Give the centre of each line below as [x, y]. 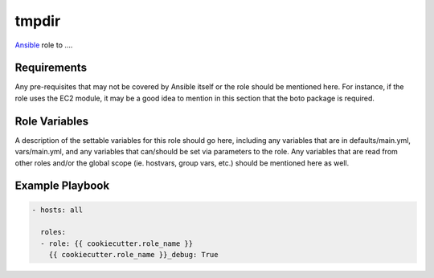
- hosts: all [57, 210]
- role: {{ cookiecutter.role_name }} [117, 243]
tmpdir [38, 21]
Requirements [51, 68]
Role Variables [51, 121]
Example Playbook [62, 186]
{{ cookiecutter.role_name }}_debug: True [133, 255]
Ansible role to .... [44, 45]
